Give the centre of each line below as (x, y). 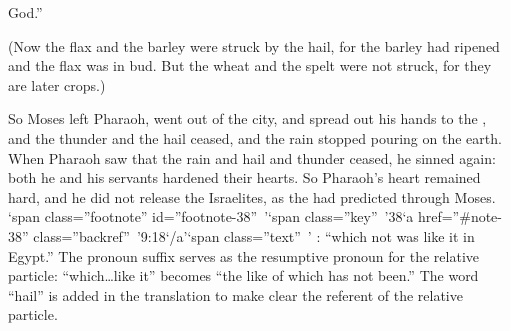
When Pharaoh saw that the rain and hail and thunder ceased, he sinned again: (252, 157)
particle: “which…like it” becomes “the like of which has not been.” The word (243, 275)
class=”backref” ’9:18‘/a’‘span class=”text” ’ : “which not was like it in (254, 235)
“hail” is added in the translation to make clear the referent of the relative (235, 294)
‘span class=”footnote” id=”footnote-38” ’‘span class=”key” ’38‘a (211, 216)
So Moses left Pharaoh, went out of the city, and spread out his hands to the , (247, 118)
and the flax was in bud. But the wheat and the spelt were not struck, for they (250, 65)
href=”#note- (460, 216)
